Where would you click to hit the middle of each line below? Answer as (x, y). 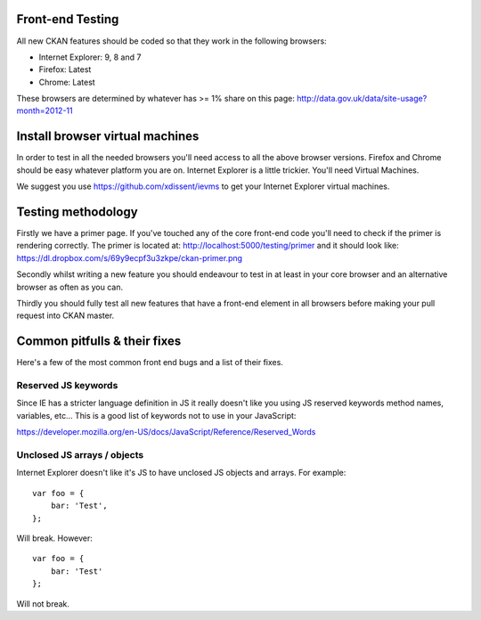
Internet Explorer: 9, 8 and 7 (90, 57)
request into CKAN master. (65, 315)
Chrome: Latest (67, 82)
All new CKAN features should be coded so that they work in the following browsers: (171, 41)
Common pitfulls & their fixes (99, 342)
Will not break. (43, 604)
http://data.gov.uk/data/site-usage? (362, 99)
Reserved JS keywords (67, 386)
